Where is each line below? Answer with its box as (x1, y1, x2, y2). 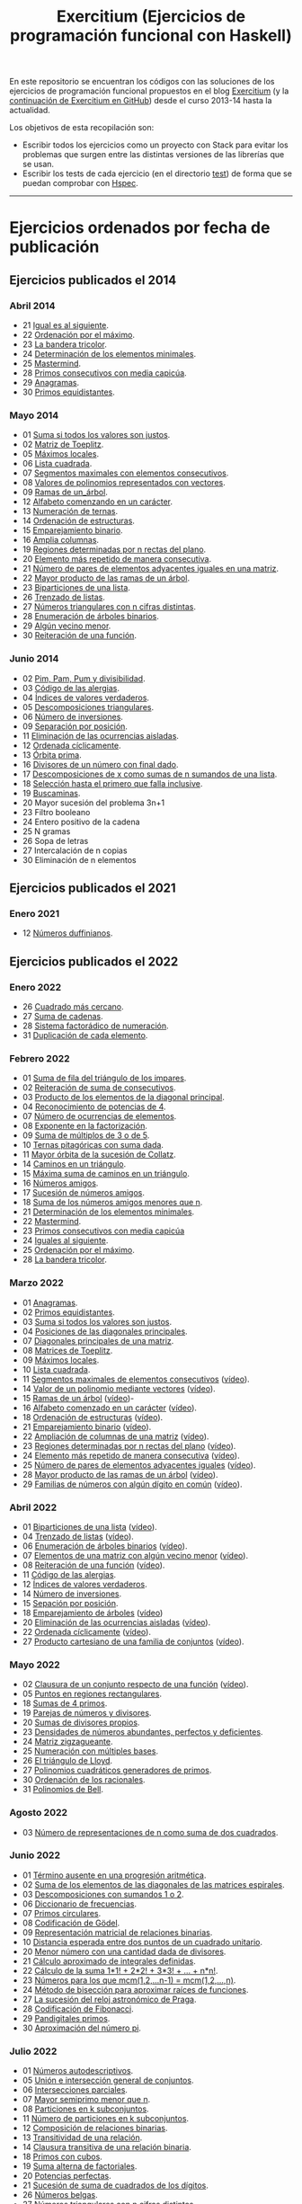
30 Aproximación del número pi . (22, 2022, 142, 2033)
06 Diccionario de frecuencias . (22, 1898, 138, 1909)
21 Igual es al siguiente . (22, 320, 110, 331)
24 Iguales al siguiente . (22, 1235, 109, 1246)
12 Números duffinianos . (22, 928, 113, 938)
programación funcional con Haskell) (10, 25, 292, 46)
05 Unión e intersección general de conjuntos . (22, 2075, 194, 2086)
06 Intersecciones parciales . (22, 2084, 129, 2095)
